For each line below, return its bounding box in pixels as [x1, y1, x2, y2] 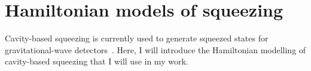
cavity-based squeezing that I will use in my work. [5, 55, 188, 67]
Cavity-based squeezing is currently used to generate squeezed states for [5, 32, 269, 44]
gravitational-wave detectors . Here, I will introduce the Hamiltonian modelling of [5, 43, 306, 56]
